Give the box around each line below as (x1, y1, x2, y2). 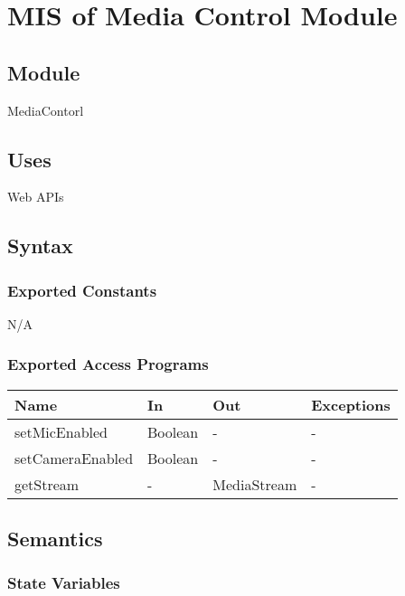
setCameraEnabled (14, 447, 134, 468)
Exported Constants (7, 279, 157, 301)
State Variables (7, 572, 120, 594)
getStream (14, 473, 80, 495)
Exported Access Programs (7, 353, 209, 375)
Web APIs (7, 187, 64, 206)
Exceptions (311, 393, 391, 415)
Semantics (7, 525, 103, 553)
